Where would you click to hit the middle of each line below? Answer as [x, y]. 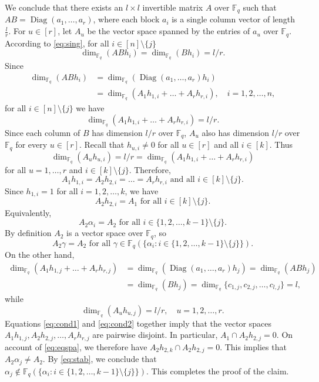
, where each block [126, 19]
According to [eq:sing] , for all [57, 43]
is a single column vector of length [233, 19]
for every [31, 145]
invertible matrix [173, 7]
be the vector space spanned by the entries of [169, 31]
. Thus [281, 145]
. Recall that [102, 145]
